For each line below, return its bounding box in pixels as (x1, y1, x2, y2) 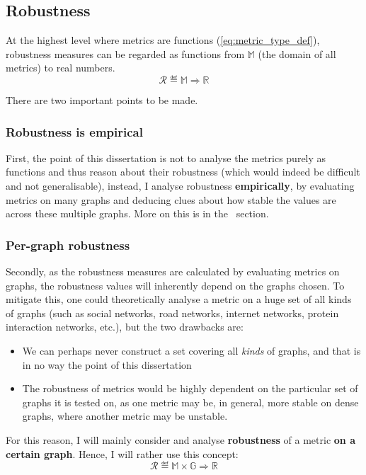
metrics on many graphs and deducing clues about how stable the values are (6, 192, 336, 207)
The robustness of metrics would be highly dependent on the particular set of (22, 381, 358, 396)
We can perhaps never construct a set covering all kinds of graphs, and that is (22, 343, 361, 357)
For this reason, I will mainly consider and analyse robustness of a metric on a (6, 432, 355, 447)
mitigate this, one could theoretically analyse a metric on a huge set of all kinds (6, 292, 352, 307)
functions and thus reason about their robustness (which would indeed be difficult (6, 164, 360, 179)
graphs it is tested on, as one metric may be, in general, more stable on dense (22, 394, 359, 409)
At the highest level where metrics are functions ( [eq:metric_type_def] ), (6, 33, 320, 47)
